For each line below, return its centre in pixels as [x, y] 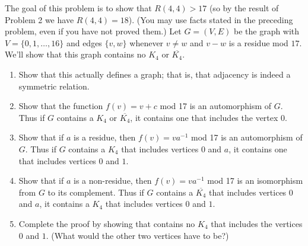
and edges [84, 42]
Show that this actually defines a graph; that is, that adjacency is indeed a [155, 74]
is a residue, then [104, 137]
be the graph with [266, 31]
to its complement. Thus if [96, 192]
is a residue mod [258, 42]
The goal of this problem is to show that [78, 8]
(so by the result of [244, 8]
